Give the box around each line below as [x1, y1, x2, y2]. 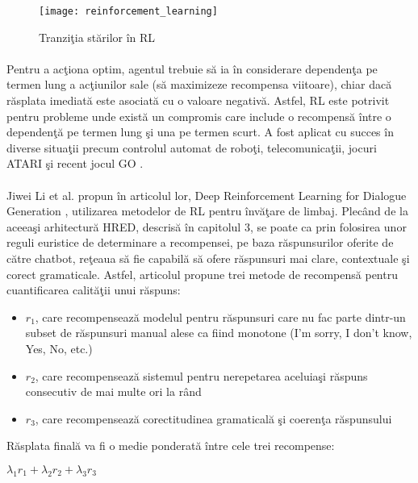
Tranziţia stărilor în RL [39, 28, 156, 45]
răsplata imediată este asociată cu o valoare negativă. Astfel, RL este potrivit [6, 92, 390, 109]
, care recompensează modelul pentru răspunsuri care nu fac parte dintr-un [35, 308, 406, 325]
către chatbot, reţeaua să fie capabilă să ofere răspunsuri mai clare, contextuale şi [6, 249, 410, 266]
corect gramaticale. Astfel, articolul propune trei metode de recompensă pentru [6, 265, 398, 282]
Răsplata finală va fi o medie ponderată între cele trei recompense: [6, 437, 335, 454]
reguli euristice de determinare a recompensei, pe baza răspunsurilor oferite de [6, 234, 394, 251]
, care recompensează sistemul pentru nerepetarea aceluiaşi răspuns [35, 367, 368, 384]
